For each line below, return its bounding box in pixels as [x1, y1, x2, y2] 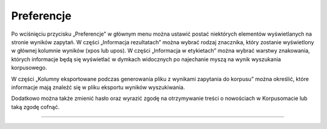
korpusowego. [11, 64, 48, 71]
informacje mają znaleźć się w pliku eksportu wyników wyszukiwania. [11, 84, 185, 91]
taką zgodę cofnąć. [11, 103, 60, 110]
